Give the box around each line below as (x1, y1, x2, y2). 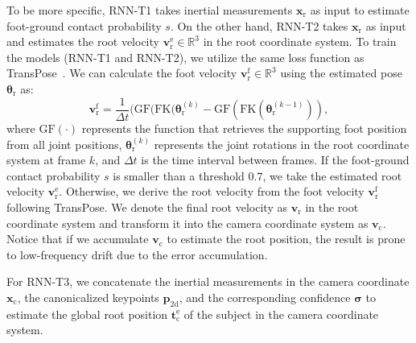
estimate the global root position (6, 305, 168, 322)
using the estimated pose (280, 64, 402, 81)
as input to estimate (310, 2, 410, 18)
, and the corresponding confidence (179, 288, 351, 305)
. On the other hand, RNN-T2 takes (170, 17, 348, 34)
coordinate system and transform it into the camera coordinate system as (6, 214, 369, 231)
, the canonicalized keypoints (17, 288, 159, 305)
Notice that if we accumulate (6, 230, 149, 247)
